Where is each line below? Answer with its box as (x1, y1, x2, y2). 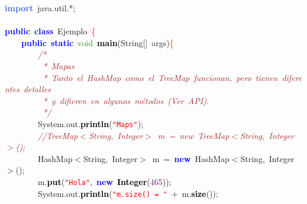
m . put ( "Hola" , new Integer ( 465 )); (37, 175, 172, 187)
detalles (23, 83, 51, 95)
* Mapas (43, 59, 75, 72)
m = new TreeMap (157, 129, 230, 141)
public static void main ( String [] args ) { (21, 36, 174, 48)
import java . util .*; (5, 2, 76, 14)
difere (282, 71, 302, 83)
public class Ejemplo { (5, 25, 96, 37)
